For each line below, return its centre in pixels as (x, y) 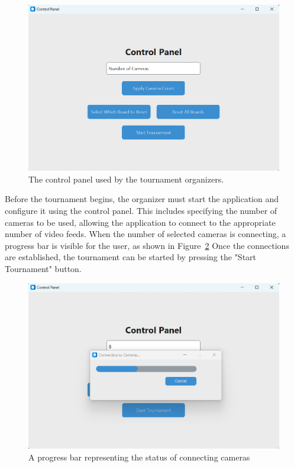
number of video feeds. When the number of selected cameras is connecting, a (146, 234)
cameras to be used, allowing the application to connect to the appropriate (140, 222)
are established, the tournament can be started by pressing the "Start (131, 257)
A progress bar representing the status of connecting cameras (139, 457)
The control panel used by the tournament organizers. (126, 179)
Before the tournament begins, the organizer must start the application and (142, 199)
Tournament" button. (43, 268)
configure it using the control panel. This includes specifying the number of (141, 211)
